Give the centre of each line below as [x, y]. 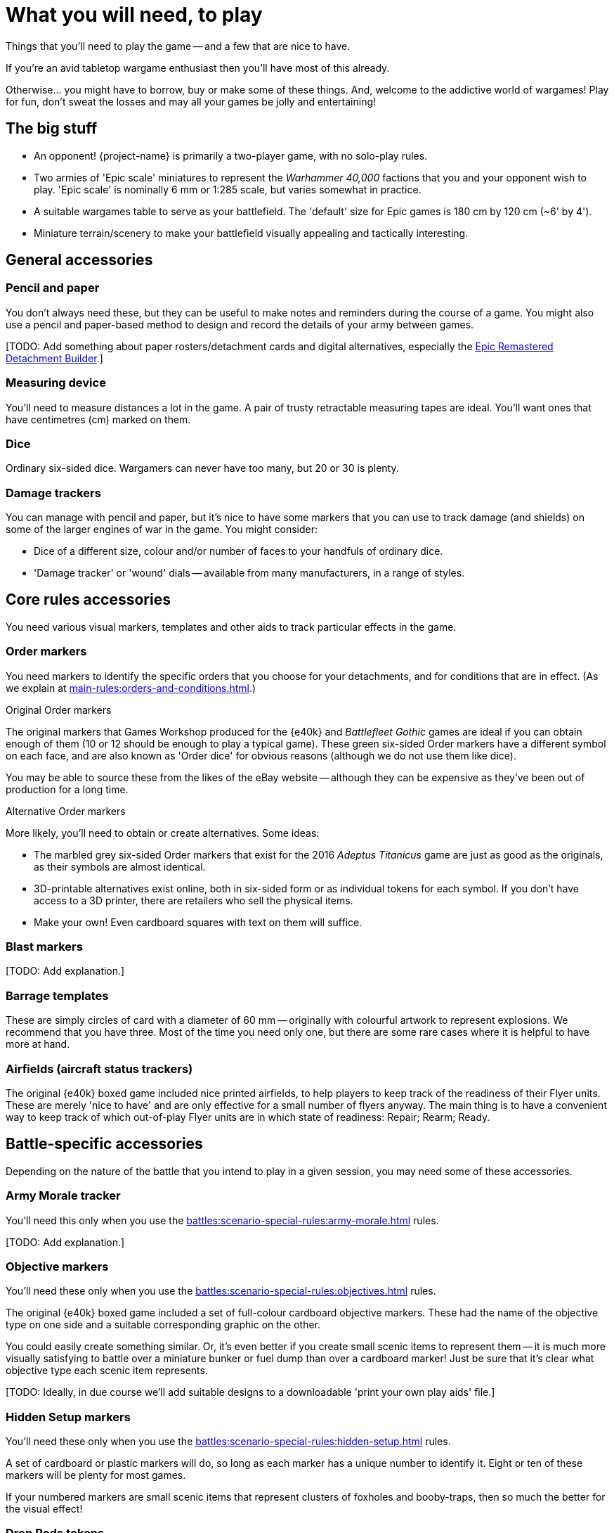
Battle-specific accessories [104, 1144]
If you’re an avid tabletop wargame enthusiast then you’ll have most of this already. [198, 68]
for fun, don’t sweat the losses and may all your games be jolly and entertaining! [191, 101]
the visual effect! [44, 1509]
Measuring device [56, 383]
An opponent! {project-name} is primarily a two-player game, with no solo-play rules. [231, 155]
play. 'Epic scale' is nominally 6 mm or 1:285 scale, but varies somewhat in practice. [228, 189]
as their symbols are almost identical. [120, 866]
